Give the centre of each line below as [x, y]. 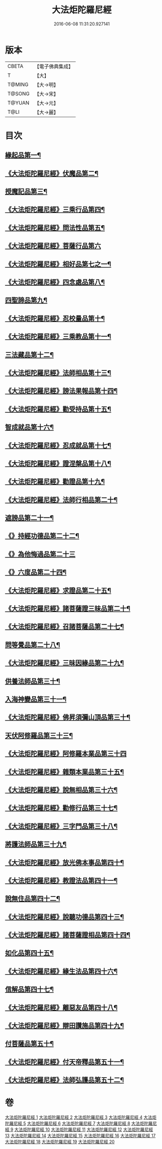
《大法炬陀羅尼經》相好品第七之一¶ [58, 264]
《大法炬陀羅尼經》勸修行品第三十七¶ [61, 808]
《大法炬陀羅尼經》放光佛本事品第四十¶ [64, 862]
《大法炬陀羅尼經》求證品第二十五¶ [58, 590]
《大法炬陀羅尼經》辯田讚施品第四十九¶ [64, 1026]
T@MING [18, 85]
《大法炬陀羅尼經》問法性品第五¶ [55, 228]
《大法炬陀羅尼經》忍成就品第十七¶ [58, 445]
